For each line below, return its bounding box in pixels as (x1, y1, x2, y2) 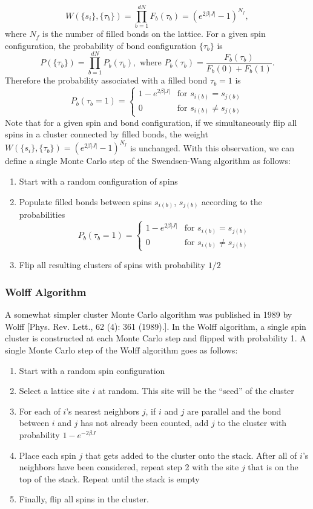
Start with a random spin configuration (19, 364, 165, 376)
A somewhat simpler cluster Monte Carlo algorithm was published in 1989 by (5, 308, 292, 321)
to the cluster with (217, 416, 287, 429)
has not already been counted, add (81, 416, 209, 429)
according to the (202, 195, 262, 208)
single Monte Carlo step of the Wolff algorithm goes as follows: (5, 343, 238, 356)
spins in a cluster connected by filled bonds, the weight (5, 128, 208, 140)
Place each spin (19, 448, 76, 461)
